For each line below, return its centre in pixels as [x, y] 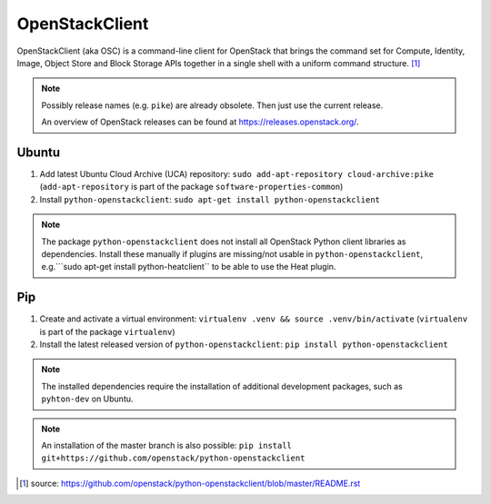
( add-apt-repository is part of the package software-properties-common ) [191, 187]
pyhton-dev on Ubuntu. [87, 399]
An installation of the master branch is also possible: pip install [167, 445]
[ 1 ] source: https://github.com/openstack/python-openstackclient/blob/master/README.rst [190, 483]
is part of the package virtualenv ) [107, 331]
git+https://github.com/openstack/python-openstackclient [173, 458]
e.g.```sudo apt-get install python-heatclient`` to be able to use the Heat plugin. [189, 267]
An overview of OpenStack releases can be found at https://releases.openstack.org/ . [200, 122]
